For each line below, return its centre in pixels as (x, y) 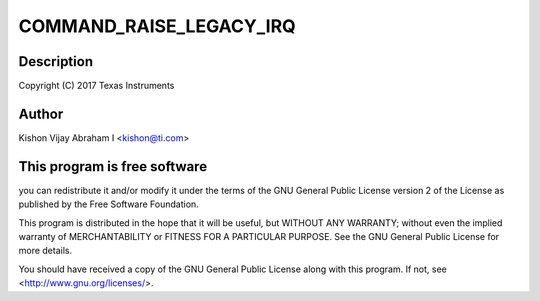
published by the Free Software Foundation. (108, 204)
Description (56, 61)
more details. (45, 251)
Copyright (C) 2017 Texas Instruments (96, 86)
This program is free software (113, 166)
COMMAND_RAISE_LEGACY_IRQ (157, 26)
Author (41, 113)
